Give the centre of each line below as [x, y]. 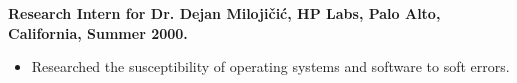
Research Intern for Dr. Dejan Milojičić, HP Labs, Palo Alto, [224, 13]
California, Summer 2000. [98, 32]
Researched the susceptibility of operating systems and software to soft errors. [270, 66]
